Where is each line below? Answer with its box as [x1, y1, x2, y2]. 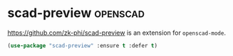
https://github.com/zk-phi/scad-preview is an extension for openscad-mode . [7, 28, 227, 37]
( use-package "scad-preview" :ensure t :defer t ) [7, 42, 158, 49]
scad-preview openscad [7, 5, 145, 21]
